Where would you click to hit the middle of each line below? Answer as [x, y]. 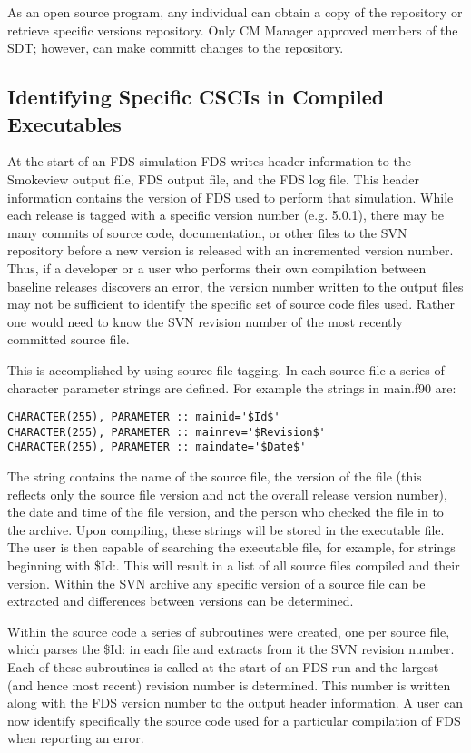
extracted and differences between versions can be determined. [181, 601]
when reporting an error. [76, 738]
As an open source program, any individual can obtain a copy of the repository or [235, 12]
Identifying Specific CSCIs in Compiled [196, 97]
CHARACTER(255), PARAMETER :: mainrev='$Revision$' [167, 432]
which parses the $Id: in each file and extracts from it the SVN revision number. [231, 649]
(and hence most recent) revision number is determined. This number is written [229, 684]
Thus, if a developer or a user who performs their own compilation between [217, 268]
